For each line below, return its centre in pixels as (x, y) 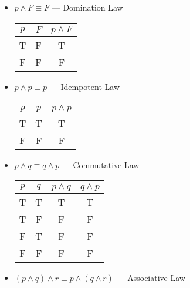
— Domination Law (87, 7)
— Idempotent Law (84, 86)
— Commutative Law (101, 165)
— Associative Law (151, 277)
